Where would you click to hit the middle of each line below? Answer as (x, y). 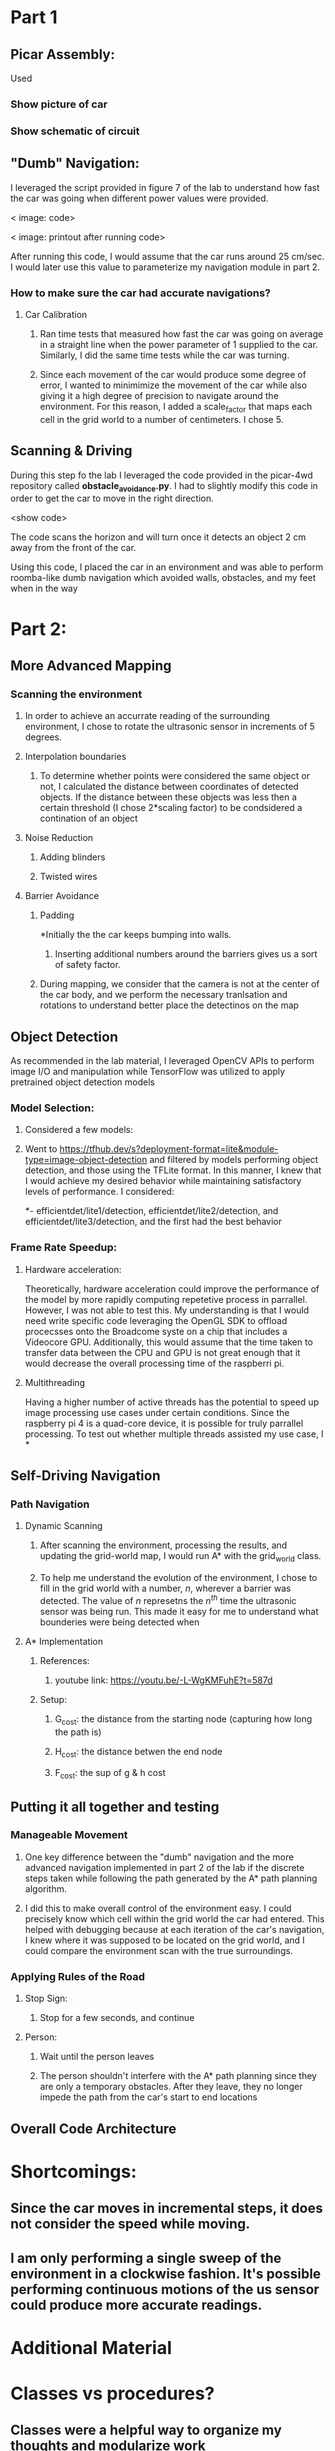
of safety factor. (87, 965)
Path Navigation (50, 1504)
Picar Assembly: (63, 54)
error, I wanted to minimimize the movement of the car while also (173, 385)
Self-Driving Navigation (85, 1476)
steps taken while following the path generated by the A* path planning (171, 1878)
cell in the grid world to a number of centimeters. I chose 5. (161, 419)
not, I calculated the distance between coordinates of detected (169, 787)
